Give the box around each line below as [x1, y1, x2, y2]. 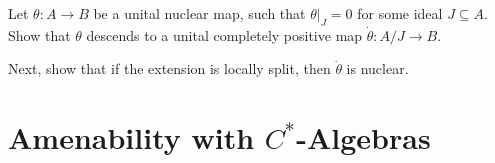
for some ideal [357, 3, 443, 23]
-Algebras [296, 117, 431, 158]
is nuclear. [346, 58, 409, 79]
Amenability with [8, 117, 255, 158]
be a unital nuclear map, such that [93, 3, 306, 23]
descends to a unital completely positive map [86, 24, 363, 45]
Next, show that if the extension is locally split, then [8, 58, 331, 79]
